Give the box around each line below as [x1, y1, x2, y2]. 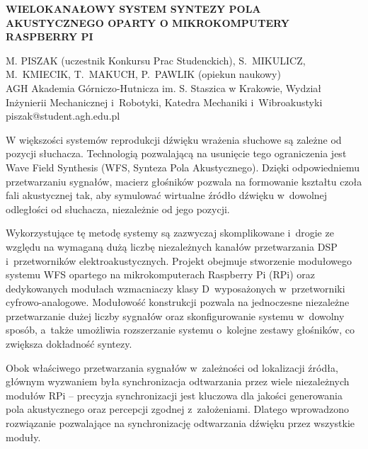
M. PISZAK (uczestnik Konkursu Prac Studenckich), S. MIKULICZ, [6, 52, 306, 67]
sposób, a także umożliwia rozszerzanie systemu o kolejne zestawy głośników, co [6, 322, 355, 337]
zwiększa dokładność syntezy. [6, 336, 132, 351]
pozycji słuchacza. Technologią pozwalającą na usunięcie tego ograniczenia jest [6, 146, 347, 161]
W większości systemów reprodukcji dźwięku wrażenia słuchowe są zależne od [6, 132, 342, 147]
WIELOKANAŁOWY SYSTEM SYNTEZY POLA [6, 1, 261, 16]
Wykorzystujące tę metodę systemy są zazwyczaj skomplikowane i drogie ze [6, 225, 334, 240]
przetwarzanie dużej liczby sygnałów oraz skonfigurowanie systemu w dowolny [6, 308, 345, 323]
